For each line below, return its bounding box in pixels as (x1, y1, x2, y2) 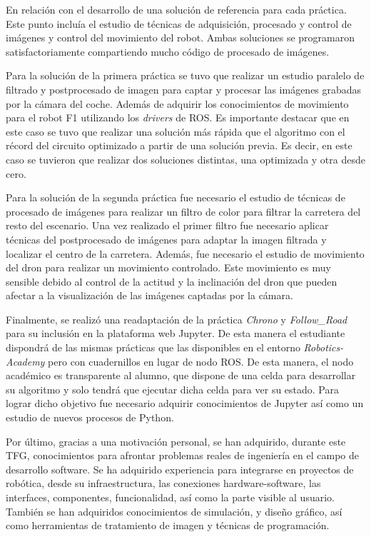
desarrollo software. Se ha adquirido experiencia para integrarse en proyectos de (6, 461, 354, 476)
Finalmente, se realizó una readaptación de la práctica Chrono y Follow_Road (6, 311, 347, 326)
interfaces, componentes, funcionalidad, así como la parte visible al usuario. (6, 490, 335, 504)
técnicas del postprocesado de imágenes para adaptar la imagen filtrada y (6, 231, 327, 246)
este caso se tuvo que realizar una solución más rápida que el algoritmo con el (6, 124, 345, 139)
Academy (6, 353, 45, 368)
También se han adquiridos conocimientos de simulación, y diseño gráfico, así (6, 503, 342, 518)
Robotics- (303, 340, 344, 355)
